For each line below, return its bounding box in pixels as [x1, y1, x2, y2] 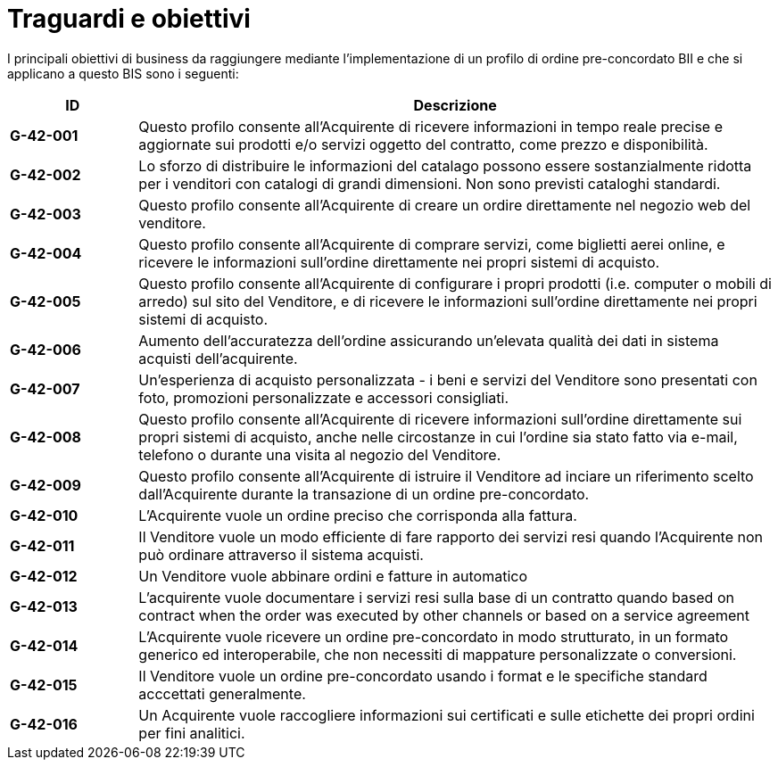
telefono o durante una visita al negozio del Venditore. [138, 445, 501, 464]
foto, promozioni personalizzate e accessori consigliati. [138, 388, 509, 407]
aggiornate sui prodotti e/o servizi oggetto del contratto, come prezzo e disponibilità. [138, 135, 708, 153]
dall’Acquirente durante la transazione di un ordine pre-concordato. [138, 484, 590, 503]
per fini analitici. [138, 723, 245, 742]
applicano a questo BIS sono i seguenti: [7, 65, 239, 81]
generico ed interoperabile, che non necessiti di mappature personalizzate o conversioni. [138, 645, 737, 664]
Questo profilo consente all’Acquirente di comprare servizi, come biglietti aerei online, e [138, 235, 725, 253]
